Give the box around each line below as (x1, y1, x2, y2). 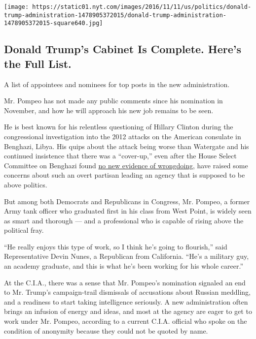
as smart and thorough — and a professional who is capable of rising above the (4, 215, 244, 225)
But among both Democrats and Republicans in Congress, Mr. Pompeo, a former (4, 196, 250, 206)
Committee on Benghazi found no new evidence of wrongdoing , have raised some (4, 160, 248, 170)
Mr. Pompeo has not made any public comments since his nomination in (4, 95, 223, 106)
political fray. (4, 225, 44, 235)
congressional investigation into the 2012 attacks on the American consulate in (4, 131, 241, 141)
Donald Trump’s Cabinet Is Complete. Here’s (4, 41, 242, 57)
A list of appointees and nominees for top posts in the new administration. (4, 79, 230, 89)
